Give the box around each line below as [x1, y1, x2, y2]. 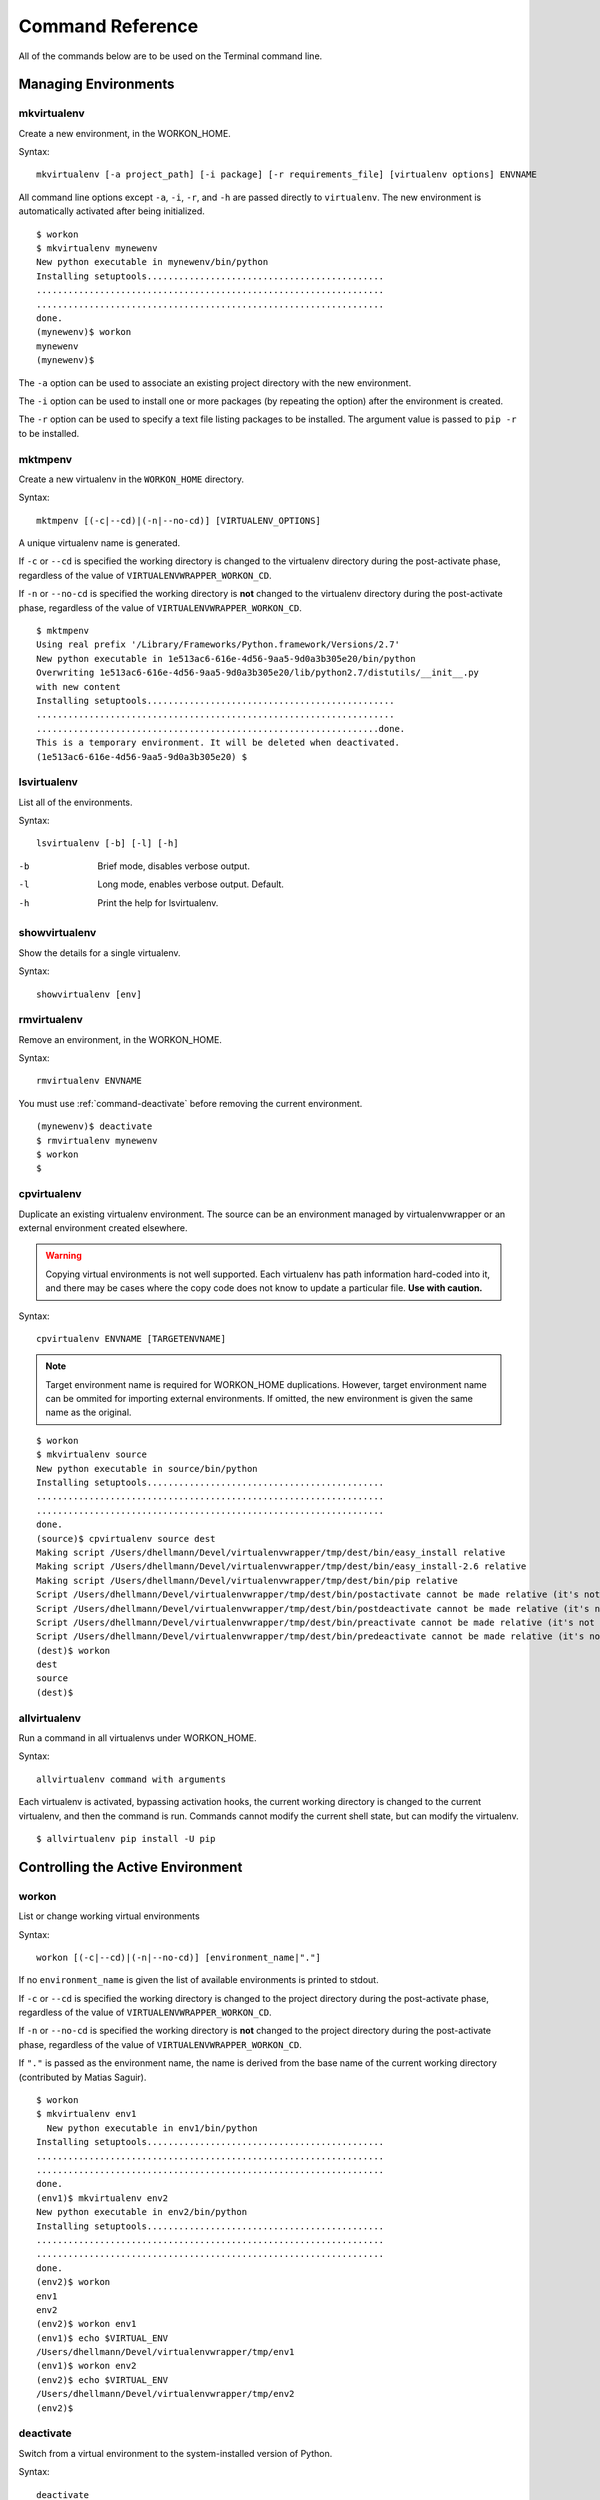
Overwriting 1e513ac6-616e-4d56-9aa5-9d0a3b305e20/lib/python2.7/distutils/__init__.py [36, 667, 480, 679]
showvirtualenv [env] [36, 988, 142, 1000]
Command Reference [18, 15, 199, 37]
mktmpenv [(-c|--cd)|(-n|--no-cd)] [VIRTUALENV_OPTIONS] [36, 515, 322, 526]
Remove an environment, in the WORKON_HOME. [18, 1033, 222, 1045]
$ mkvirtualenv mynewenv [36, 243, 158, 254]
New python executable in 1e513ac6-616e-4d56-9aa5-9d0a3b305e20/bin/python [36, 653, 416, 664]
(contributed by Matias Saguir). [18, 2071, 147, 2083]
